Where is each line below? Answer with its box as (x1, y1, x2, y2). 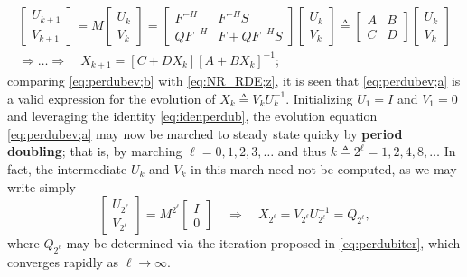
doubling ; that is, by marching (7, 142, 182, 161)
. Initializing (285, 88, 353, 107)
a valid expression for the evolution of (7, 88, 216, 107)
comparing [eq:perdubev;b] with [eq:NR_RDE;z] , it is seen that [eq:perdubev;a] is (7, 71, 461, 90)
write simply (7, 177, 76, 196)
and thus (277, 142, 327, 161)
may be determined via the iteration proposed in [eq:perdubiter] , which (66, 234, 461, 253)
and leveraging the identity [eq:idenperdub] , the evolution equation (7, 106, 378, 125)
